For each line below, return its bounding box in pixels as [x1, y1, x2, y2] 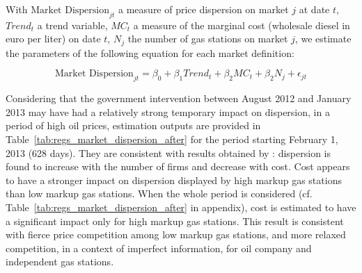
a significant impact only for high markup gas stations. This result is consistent [6, 213, 344, 228]
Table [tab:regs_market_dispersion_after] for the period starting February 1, [6, 132, 338, 147]
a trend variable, [37, 17, 108, 32]
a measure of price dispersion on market [118, 2, 289, 16]
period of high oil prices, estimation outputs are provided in [6, 118, 261, 133]
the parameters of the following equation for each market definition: [6, 45, 294, 60]
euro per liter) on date [6, 31, 101, 46]
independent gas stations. [6, 254, 114, 269]
